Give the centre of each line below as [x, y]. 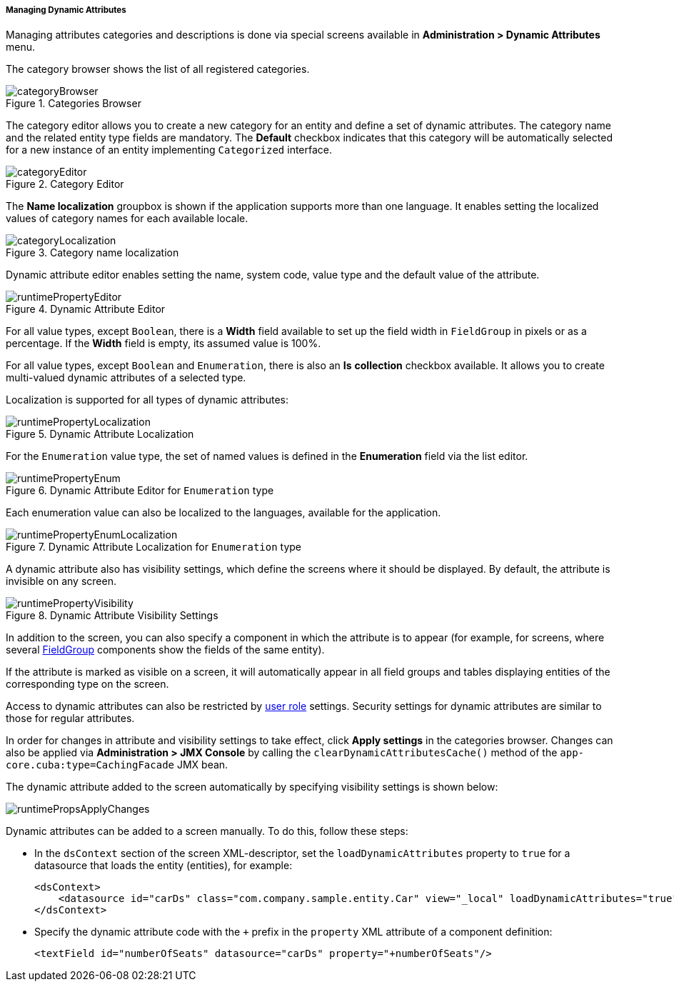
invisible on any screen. [61, 581]
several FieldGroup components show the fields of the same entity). [165, 650]
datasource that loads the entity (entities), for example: [164, 866]
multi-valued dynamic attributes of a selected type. [126, 378]
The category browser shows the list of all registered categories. [158, 69]
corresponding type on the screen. [87, 684]
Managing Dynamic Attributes [66, 10]
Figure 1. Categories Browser [74, 104]
